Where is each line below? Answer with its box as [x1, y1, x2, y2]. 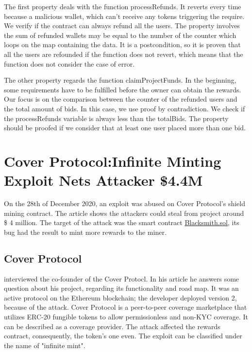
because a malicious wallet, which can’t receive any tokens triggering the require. [4, 11, 245, 21]
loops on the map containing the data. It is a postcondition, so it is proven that [4, 39, 241, 50]
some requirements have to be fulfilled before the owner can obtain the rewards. [4, 84, 241, 94]
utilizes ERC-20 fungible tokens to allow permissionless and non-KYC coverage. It [4, 311, 248, 321]
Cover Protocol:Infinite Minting [4, 151, 221, 171]
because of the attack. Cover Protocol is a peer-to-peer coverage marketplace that [4, 302, 247, 312]
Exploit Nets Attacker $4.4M [4, 170, 203, 190]
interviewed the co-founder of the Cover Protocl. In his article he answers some [4, 273, 239, 283]
